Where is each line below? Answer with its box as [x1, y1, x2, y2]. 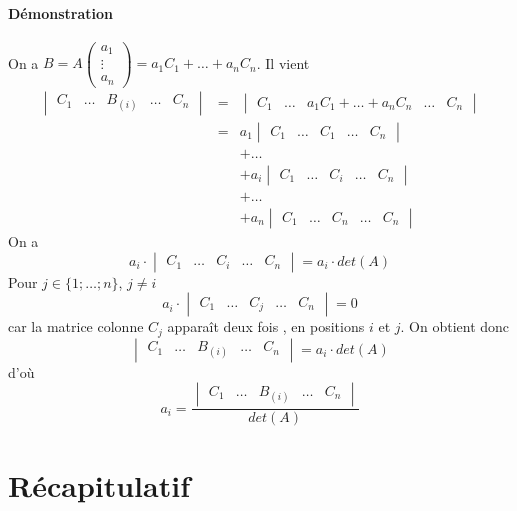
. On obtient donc [400, 316, 510, 337]
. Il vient [256, 52, 310, 73]
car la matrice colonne [8, 316, 144, 337]
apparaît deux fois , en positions [167, 316, 365, 337]
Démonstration [8, 2, 113, 23]
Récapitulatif [8, 464, 190, 505]
